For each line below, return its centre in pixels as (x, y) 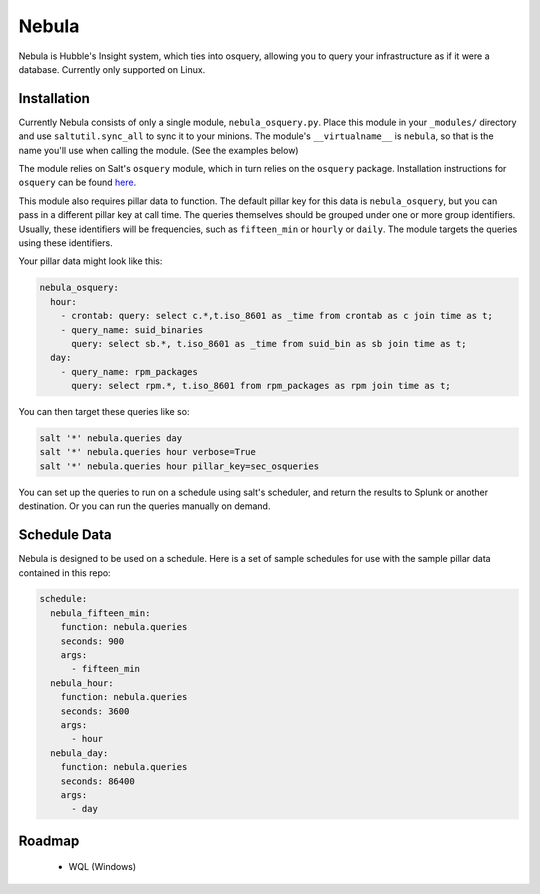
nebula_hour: (82, 683)
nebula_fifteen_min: (100, 613)
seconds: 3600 (95, 711)
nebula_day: (79, 753)
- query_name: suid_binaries (132, 329)
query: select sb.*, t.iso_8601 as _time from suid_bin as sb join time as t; (269, 343)
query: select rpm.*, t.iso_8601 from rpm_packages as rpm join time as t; (261, 386)
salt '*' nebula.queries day (111, 438)
